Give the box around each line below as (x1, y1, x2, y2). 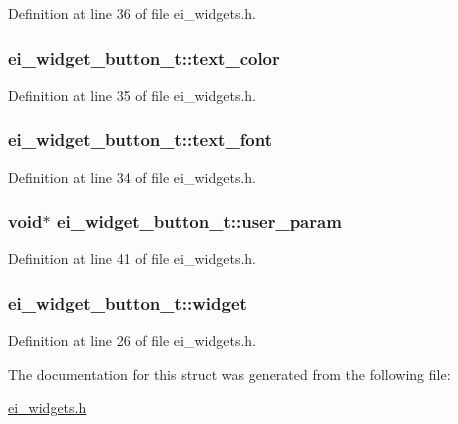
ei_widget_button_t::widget (8, 290, 247, 315)
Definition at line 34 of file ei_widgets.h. (8, 166, 257, 187)
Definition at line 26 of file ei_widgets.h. (8, 330, 257, 351)
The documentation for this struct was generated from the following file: (8, 363, 451, 384)
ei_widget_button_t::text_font (8, 127, 273, 152)
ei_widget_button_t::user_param (56, 209, 342, 234)
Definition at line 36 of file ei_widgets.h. (8, 3, 257, 23)
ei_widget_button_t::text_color (8, 45, 280, 70)
